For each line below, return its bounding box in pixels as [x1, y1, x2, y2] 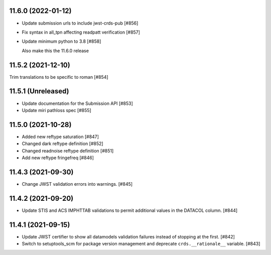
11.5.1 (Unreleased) [9, 87, 70, 95]
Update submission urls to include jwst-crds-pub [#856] [22, 20, 139, 26]
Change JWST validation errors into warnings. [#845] [22, 181, 133, 187]
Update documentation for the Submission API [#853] [22, 100, 133, 106]
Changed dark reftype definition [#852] [22, 141, 103, 147]
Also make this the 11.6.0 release [22, 48, 89, 54]
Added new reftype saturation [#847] [22, 134, 99, 140]
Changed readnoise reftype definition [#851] [22, 148, 114, 154]
